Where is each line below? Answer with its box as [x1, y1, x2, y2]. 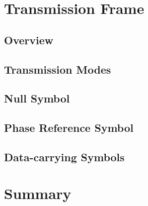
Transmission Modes [4, 61, 111, 77]
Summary [4, 183, 72, 204]
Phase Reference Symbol [4, 120, 134, 135]
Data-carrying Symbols [4, 149, 125, 164]
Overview [4, 32, 54, 47]
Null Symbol [4, 91, 70, 106]
